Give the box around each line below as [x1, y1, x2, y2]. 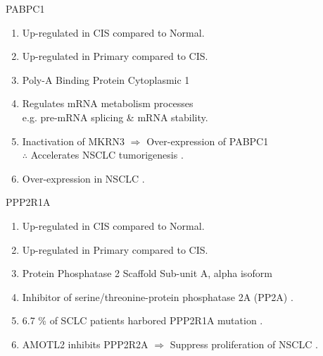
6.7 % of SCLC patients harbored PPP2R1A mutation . [22, 313, 263, 328]
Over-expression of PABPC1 [146, 133, 269, 148]
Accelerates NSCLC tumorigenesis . [30, 147, 184, 162]
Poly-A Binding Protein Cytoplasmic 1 [22, 72, 190, 87]
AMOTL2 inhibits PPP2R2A [22, 336, 148, 351]
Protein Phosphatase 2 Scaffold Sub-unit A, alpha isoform [22, 266, 272, 281]
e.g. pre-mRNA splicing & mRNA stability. [22, 109, 208, 124]
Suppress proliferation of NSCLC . [170, 336, 318, 351]
